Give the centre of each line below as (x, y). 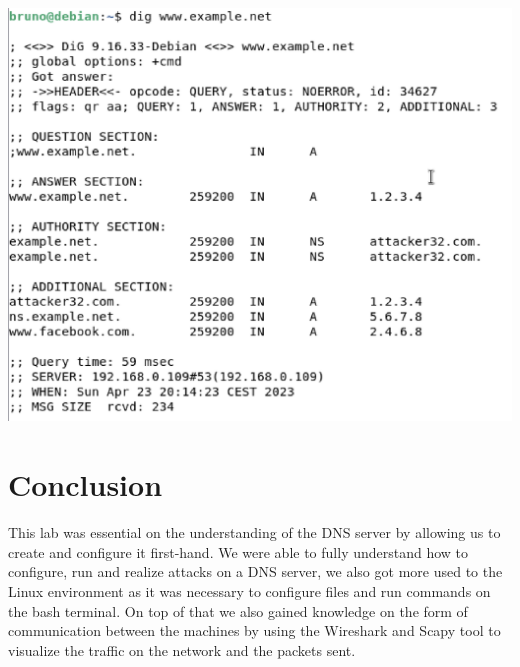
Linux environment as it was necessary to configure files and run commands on (249, 590)
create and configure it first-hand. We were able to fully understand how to (238, 551)
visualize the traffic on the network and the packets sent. (182, 649)
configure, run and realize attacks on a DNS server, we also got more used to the (255, 571)
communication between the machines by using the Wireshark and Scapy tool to (254, 630)
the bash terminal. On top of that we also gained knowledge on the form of (238, 610)
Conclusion (85, 484)
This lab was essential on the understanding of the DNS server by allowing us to (254, 532)
